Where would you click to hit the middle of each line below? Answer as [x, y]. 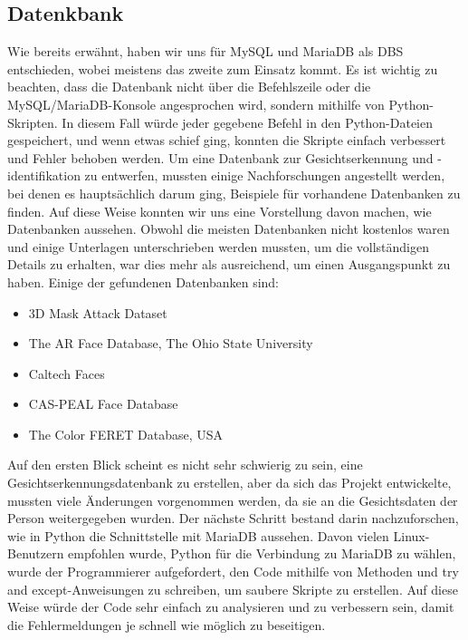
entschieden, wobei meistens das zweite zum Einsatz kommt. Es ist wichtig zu [223, 68]
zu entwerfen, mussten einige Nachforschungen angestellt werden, [265, 175]
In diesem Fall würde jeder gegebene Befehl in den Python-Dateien [247, 122]
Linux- [411, 535]
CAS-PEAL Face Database [103, 404]
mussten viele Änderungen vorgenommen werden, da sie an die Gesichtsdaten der [233, 500]
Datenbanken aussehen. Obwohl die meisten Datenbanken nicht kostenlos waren [229, 229]
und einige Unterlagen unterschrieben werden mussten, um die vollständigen [218, 246]
